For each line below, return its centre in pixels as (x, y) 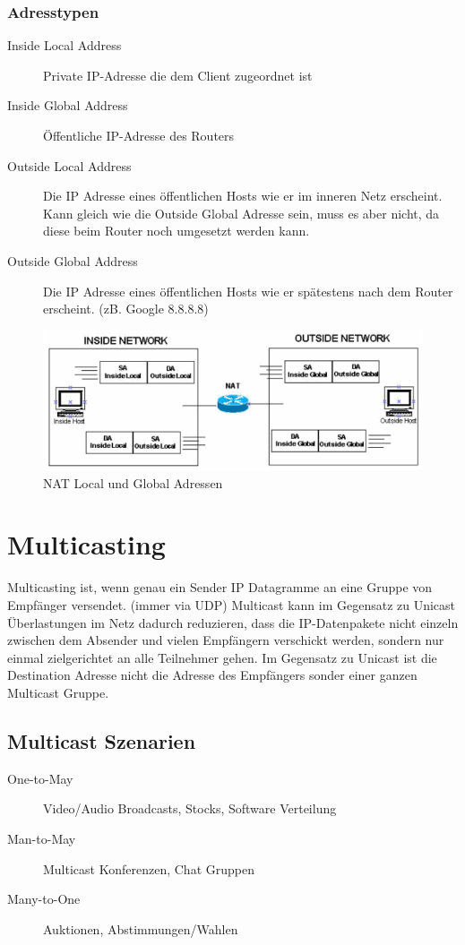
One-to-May (40, 778)
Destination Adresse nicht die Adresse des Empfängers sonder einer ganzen (212, 675)
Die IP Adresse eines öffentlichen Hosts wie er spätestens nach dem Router (248, 291)
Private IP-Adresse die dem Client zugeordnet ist (178, 75)
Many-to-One (44, 899)
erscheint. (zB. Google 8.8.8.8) (126, 309)
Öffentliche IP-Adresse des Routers (139, 135)
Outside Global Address (73, 260)
